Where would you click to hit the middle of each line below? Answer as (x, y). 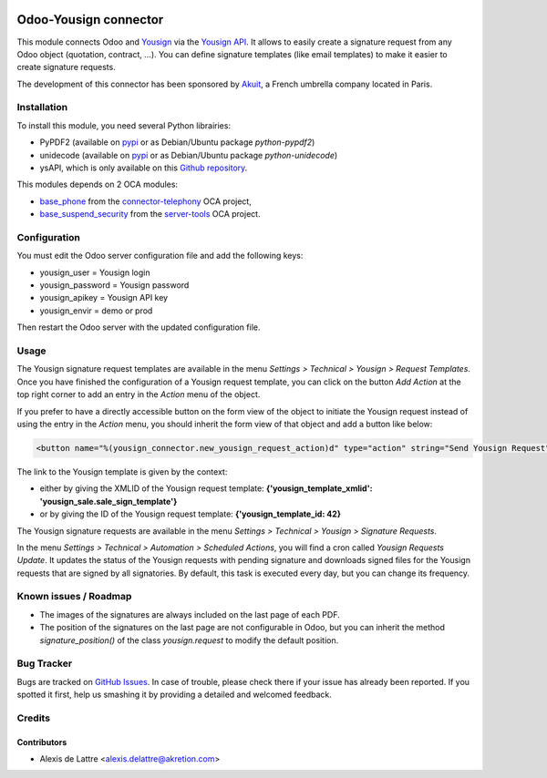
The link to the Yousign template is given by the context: (122, 471)
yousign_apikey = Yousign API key (104, 298)
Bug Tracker (45, 663)
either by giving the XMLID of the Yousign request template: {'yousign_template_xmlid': (206, 488)
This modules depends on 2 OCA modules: (97, 184)
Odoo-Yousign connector (90, 20)
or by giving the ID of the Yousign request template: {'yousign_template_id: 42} (191, 514)
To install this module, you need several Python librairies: (124, 125)
